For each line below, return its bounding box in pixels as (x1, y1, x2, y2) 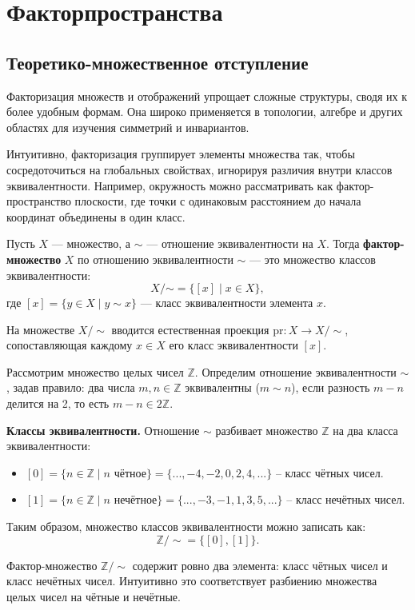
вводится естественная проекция (111, 321, 269, 337)
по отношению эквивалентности (78, 250, 233, 267)
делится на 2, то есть (6, 395, 110, 412)
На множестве (6, 321, 75, 337)
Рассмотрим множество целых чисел (6, 363, 184, 380)
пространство (6, 193, 71, 209)
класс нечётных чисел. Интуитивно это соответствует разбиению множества (6, 572, 377, 589)
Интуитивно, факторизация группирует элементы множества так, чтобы (6, 146, 355, 162)
